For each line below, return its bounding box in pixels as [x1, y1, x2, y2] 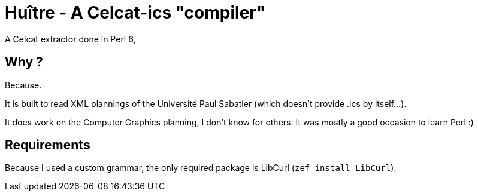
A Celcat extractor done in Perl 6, [5, 33, 136, 44]
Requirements [5, 137, 90, 153]
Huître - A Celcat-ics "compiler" [5, 2, 266, 23]
